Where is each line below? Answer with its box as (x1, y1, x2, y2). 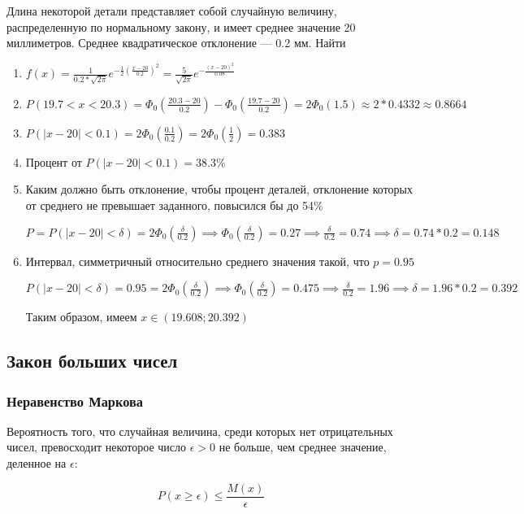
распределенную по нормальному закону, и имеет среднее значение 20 (6, 18, 356, 35)
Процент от (25, 153, 82, 170)
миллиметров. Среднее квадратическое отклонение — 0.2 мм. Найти (6, 34, 346, 51)
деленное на (6, 454, 67, 471)
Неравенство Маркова (6, 390, 143, 411)
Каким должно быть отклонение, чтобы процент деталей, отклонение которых (25, 181, 413, 198)
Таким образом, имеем (25, 308, 137, 325)
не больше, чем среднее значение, (219, 438, 387, 455)
